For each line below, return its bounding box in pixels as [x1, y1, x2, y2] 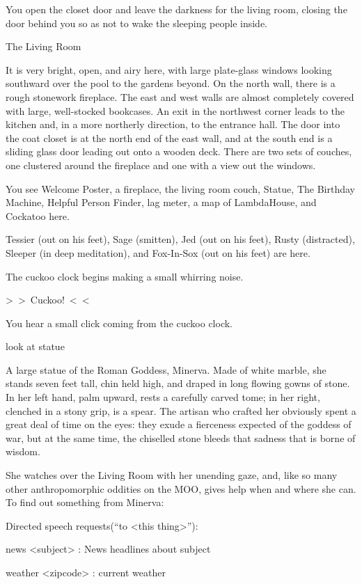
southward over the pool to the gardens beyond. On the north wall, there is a [6, 76, 336, 90]
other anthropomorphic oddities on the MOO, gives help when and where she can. [6, 481, 356, 496]
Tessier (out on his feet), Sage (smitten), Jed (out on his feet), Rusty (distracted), [6, 232, 355, 246]
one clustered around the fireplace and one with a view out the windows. [6, 157, 316, 172]
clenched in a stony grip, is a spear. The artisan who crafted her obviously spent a [6, 403, 356, 418]
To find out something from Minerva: [6, 495, 164, 510]
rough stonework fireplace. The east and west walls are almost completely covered [6, 89, 354, 104]
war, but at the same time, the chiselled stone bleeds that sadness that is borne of [6, 430, 356, 445]
